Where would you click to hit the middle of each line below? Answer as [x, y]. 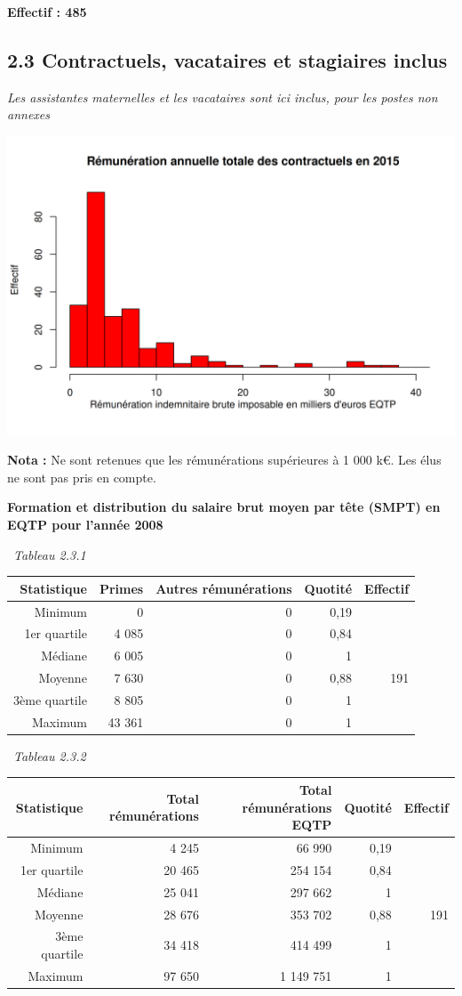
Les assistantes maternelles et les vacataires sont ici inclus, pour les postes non [223, 97]
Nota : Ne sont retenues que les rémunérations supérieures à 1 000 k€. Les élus [224, 460]
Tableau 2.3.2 [50, 755]
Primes [121, 588]
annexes [28, 114]
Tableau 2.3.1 [50, 554]
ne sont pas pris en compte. [82, 477]
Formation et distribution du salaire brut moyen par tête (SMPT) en [224, 507]
